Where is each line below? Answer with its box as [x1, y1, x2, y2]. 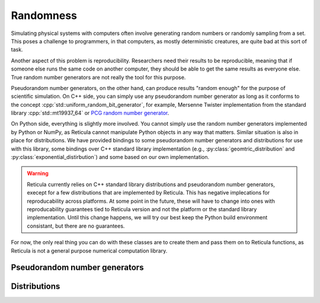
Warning [27, 170, 49, 177]
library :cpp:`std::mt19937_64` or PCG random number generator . [11, 110, 169, 117]
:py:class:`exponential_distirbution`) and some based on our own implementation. [11, 154, 210, 161]
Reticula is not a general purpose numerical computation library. [11, 247, 168, 254]
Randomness [11, 9, 77, 22]
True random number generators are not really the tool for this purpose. [11, 74, 186, 81]
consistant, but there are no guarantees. [27, 222, 125, 229]
